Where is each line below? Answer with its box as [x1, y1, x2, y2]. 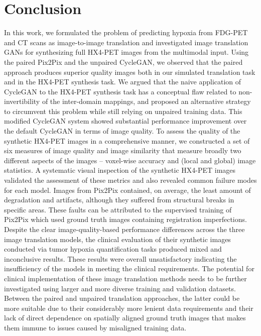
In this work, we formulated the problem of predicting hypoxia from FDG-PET [4, 27, 248, 38]
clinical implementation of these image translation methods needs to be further [4, 273, 247, 283]
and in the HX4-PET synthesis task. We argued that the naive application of [4, 76, 241, 87]
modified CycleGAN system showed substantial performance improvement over [4, 116, 247, 126]
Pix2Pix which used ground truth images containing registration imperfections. [4, 214, 247, 225]
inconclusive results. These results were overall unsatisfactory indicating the [4, 253, 237, 264]
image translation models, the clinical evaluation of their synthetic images [4, 234, 231, 244]
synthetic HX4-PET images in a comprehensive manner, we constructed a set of [4, 135, 250, 146]
